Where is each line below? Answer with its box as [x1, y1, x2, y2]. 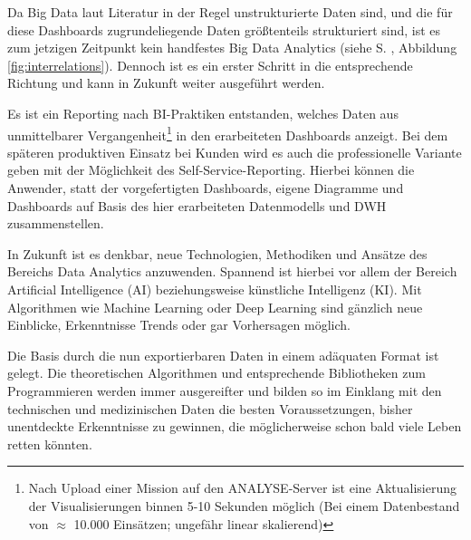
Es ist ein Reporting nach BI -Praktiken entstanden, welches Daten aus [7, 103, 399, 122]
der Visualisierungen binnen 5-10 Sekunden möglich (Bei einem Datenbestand [28, 496, 460, 515]
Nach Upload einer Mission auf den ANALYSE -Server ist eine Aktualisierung [28, 478, 457, 497]
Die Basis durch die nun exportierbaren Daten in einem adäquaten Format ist [7, 345, 439, 364]
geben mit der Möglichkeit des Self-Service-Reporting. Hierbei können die [7, 160, 415, 179]
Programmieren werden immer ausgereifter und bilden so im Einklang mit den [7, 381, 442, 400]
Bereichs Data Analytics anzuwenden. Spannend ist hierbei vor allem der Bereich [7, 262, 457, 281]
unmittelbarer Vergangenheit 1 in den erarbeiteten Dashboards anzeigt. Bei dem [7, 122, 448, 144]
